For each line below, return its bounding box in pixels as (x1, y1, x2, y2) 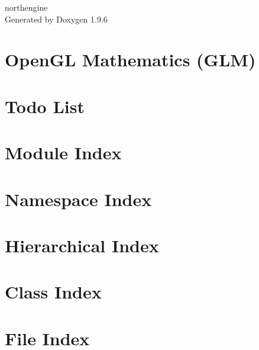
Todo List (5, 94, 85, 118)
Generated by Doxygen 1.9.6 (5, 12, 108, 25)
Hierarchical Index (5, 233, 159, 257)
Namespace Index (5, 187, 152, 211)
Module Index (5, 140, 122, 165)
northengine (5, 1, 48, 13)
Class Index (5, 280, 102, 304)
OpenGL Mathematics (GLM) (5, 47, 256, 72)
